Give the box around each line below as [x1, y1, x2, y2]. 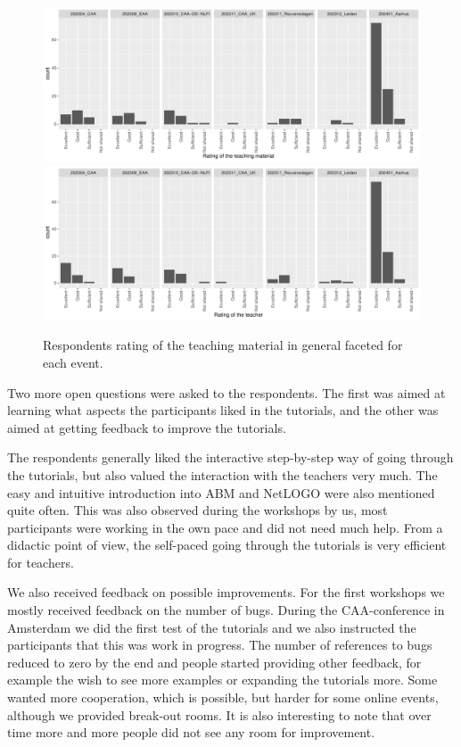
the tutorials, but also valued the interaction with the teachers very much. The [7, 465, 438, 484]
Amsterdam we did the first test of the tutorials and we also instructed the [7, 618, 416, 636]
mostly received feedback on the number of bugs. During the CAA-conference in [7, 601, 445, 619]
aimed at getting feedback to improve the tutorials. [7, 418, 286, 436]
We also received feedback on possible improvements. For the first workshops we [7, 583, 445, 602]
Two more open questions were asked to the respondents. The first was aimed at [7, 383, 446, 402]
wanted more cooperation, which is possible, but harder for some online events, [7, 688, 439, 707]
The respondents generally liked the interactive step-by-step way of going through [7, 448, 454, 467]
